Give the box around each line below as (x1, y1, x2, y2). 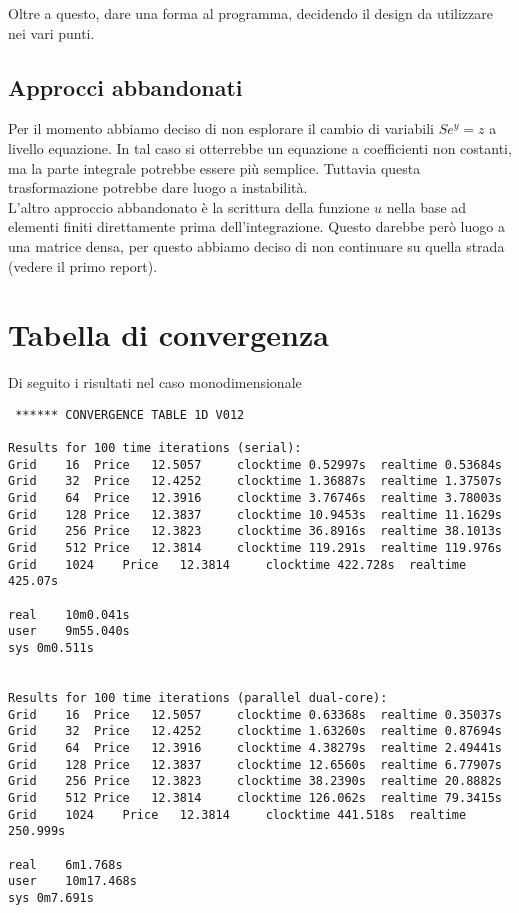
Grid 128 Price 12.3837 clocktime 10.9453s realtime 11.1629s (8, 507, 502, 522)
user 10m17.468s (8, 874, 137, 889)
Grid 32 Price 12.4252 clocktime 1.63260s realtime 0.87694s (8, 724, 502, 739)
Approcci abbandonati (8, 71, 243, 102)
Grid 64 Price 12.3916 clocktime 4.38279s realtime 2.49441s (8, 740, 502, 755)
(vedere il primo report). (8, 255, 158, 276)
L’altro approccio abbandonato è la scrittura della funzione (8, 196, 370, 217)
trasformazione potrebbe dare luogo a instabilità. (8, 177, 308, 198)
